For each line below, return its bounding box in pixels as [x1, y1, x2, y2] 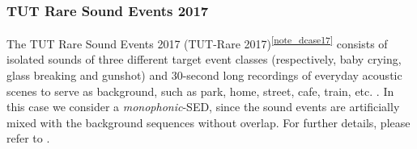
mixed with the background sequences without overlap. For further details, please [6, 114, 411, 130]
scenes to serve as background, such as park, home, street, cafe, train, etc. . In [6, 82, 394, 99]
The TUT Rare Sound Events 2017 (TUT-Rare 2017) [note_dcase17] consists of [6, 33, 388, 52]
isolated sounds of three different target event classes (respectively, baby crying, [6, 51, 402, 68]
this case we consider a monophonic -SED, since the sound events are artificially [6, 98, 400, 115]
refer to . [6, 130, 50, 147]
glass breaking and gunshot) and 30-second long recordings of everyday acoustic [6, 67, 402, 84]
